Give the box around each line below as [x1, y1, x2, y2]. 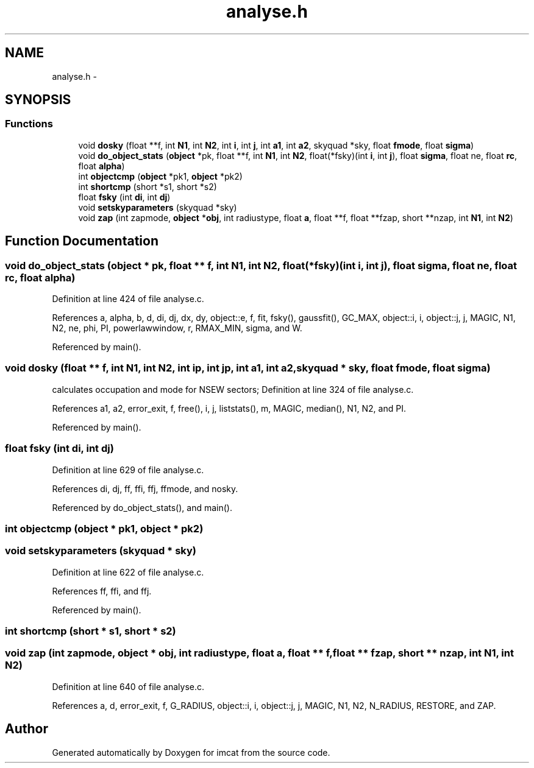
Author [5, 721, 48, 737]
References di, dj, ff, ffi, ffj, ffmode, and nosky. [52, 483, 238, 494]
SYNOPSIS [5, 92, 71, 108]
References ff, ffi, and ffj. [52, 585, 152, 596]
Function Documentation [5, 233, 158, 249]
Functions [5, 118, 53, 130]
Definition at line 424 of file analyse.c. [52, 294, 204, 305]
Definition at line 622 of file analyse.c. [52, 566, 204, 577]
